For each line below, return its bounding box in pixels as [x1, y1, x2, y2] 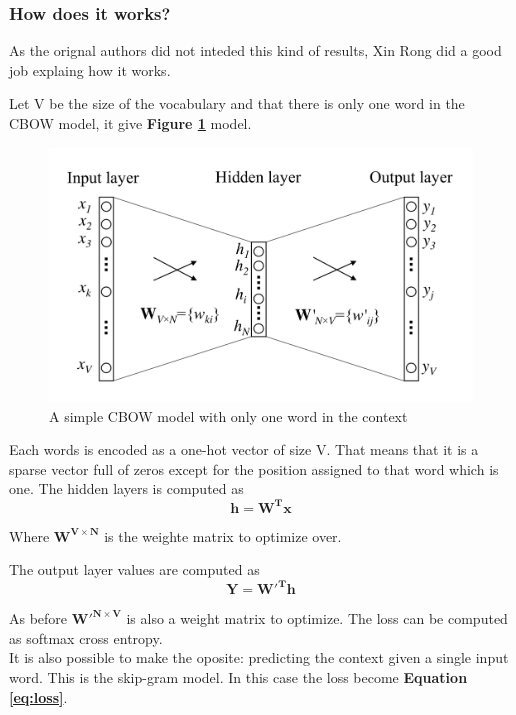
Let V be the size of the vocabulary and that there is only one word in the [9, 93, 465, 114]
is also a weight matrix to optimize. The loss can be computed [126, 608, 508, 629]
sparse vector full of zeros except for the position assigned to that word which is [9, 458, 499, 479]
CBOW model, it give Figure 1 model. [9, 113, 252, 133]
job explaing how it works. [9, 59, 171, 80]
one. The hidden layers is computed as [9, 478, 244, 499]
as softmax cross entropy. [9, 627, 163, 648]
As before [9, 608, 68, 629]
